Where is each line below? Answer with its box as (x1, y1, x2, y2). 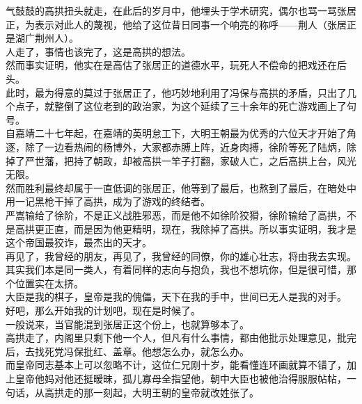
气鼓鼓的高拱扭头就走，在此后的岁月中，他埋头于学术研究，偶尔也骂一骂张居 (6, 3, 356, 17)
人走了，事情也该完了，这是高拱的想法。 (6, 44, 191, 58)
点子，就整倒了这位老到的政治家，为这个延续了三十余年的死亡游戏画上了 (15, 99, 347, 113)
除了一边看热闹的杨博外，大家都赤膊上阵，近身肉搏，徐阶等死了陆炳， (24, 139, 347, 154)
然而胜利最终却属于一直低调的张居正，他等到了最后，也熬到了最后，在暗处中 (6, 180, 356, 195)
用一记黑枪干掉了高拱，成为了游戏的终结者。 (6, 194, 210, 209)
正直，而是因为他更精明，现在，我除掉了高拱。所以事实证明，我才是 (44, 221, 356, 236)
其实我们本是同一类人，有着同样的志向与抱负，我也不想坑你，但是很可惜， (6, 262, 347, 277)
